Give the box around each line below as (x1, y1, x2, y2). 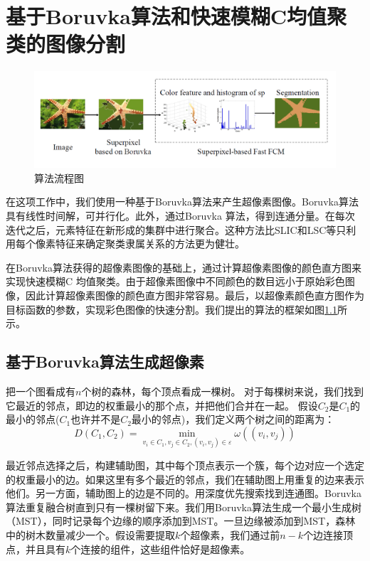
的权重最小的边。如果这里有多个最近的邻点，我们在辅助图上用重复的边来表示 (6, 471, 364, 486)
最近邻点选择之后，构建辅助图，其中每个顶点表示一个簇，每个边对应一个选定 (6, 457, 364, 472)
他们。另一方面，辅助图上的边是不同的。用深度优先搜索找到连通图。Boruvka (6, 486, 361, 501)
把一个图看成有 (6, 383, 75, 398)
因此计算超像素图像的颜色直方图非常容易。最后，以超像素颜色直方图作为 (25, 288, 364, 302)
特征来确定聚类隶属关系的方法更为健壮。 (55, 236, 245, 251)
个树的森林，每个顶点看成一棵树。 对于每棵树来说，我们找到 (81, 383, 364, 398)
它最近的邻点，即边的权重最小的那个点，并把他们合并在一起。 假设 (6, 397, 318, 412)
